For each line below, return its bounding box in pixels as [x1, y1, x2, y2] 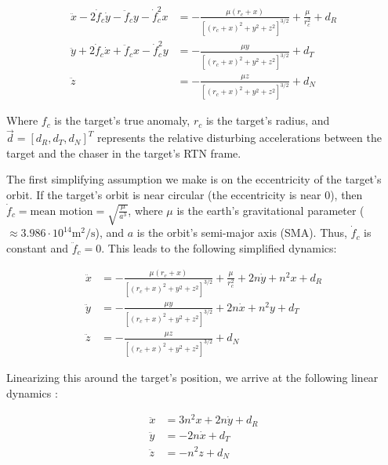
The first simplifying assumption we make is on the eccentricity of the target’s [6, 171, 382, 187]
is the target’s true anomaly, [54, 112, 190, 129]
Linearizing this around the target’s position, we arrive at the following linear [6, 369, 379, 385]
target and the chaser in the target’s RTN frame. [6, 144, 241, 161]
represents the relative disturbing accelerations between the [96, 129, 382, 146]
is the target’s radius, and [205, 112, 330, 129]
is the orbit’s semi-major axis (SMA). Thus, [136, 224, 347, 241]
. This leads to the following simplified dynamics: [101, 239, 337, 256]
